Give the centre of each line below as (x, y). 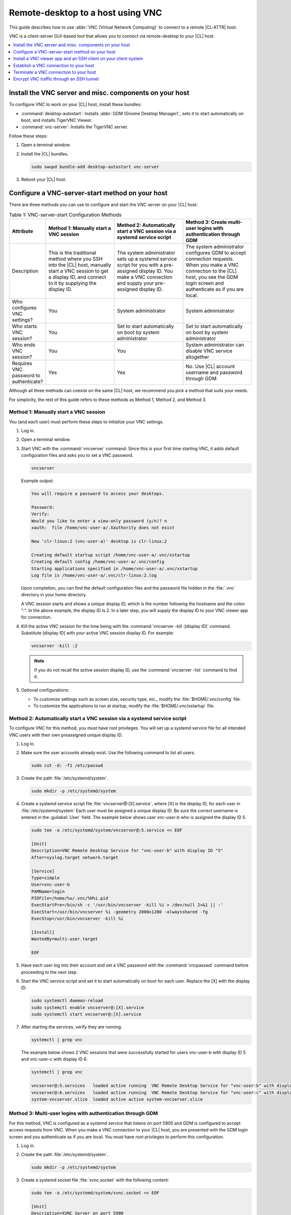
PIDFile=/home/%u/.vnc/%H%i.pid (70, 898)
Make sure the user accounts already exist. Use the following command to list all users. (108, 753)
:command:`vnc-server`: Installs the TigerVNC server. (75, 127)
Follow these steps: (28, 136)
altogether (197, 357)
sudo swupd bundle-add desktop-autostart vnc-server (95, 167)
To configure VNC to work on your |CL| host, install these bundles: (75, 104)
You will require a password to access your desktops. (98, 494)
